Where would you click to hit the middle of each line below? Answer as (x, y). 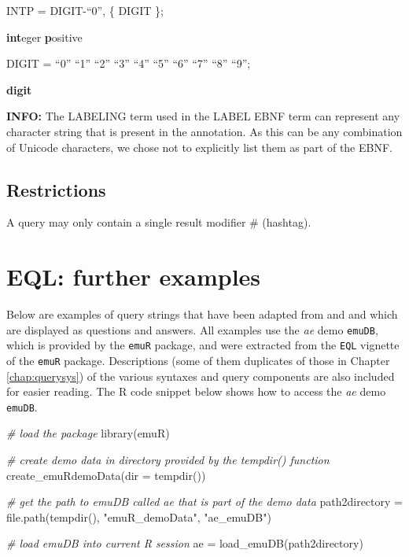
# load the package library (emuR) (88, 433)
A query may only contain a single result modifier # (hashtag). (159, 222)
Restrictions (56, 189)
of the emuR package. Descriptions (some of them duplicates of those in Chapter (198, 360)
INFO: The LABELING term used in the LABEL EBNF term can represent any (203, 116)
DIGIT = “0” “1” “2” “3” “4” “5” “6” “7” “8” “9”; (129, 63)
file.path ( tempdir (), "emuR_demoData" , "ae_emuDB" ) (139, 516)
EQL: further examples (134, 277)
